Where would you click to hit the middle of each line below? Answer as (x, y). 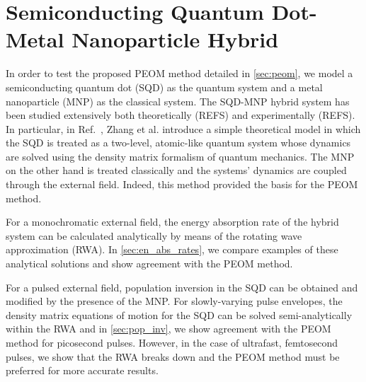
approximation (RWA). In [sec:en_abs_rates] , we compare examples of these (172, 249)
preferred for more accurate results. (82, 370)
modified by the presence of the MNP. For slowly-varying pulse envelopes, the (174, 301)
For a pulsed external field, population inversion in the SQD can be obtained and (182, 287)
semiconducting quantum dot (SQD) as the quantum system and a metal (164, 87)
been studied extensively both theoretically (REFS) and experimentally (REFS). (181, 115)
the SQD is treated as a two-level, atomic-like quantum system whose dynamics (178, 143)
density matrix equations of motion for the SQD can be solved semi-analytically (179, 314)
